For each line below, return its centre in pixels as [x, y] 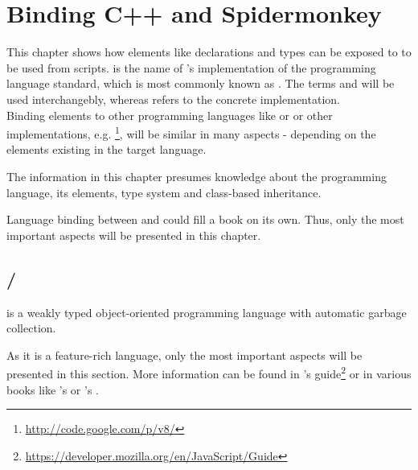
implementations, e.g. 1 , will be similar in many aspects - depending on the [191, 132]
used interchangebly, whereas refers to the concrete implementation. [173, 99]
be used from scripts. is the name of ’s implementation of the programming [191, 67]
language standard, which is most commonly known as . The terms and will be [201, 83]
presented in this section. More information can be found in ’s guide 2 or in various [209, 372]
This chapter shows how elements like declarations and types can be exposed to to [209, 52]
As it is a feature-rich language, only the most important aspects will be [184, 355]
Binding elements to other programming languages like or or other [170, 115]
